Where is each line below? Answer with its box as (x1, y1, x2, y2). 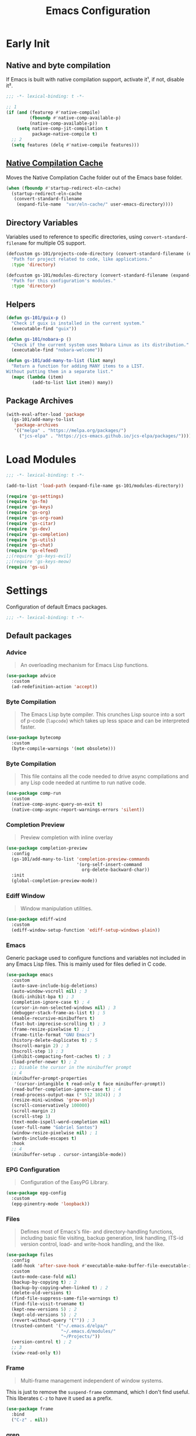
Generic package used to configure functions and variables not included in (6, 955, 186, 962)
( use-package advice (6, 673, 57, 679)
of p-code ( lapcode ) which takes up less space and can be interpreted (20, 717, 190, 724)
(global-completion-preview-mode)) (11, 878, 98, 884)
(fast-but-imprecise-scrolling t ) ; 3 (11, 1021, 106, 1027)
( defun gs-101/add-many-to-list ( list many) (6, 358, 116, 364)
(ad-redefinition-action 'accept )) (11, 684, 98, 690)
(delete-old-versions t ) (11, 1290, 72, 1296)
